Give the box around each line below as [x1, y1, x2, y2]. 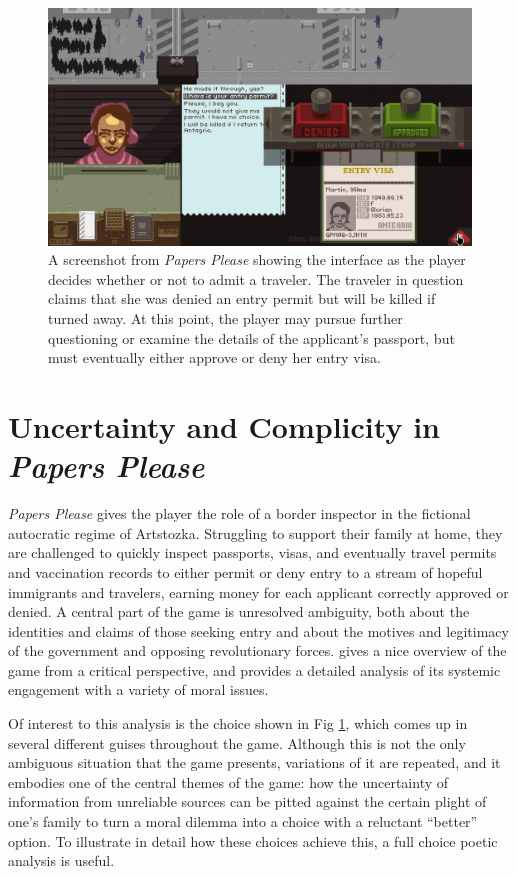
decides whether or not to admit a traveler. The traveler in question [48, 268, 464, 289]
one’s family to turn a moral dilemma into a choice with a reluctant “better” [8, 811, 478, 832]
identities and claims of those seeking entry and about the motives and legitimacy [8, 620, 509, 641]
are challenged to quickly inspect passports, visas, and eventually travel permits [8, 542, 497, 563]
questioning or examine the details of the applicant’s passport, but [48, 327, 455, 348]
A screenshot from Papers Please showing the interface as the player [48, 249, 466, 270]
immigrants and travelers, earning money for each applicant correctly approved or [8, 581, 509, 602]
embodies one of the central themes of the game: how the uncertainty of [8, 771, 449, 792]
